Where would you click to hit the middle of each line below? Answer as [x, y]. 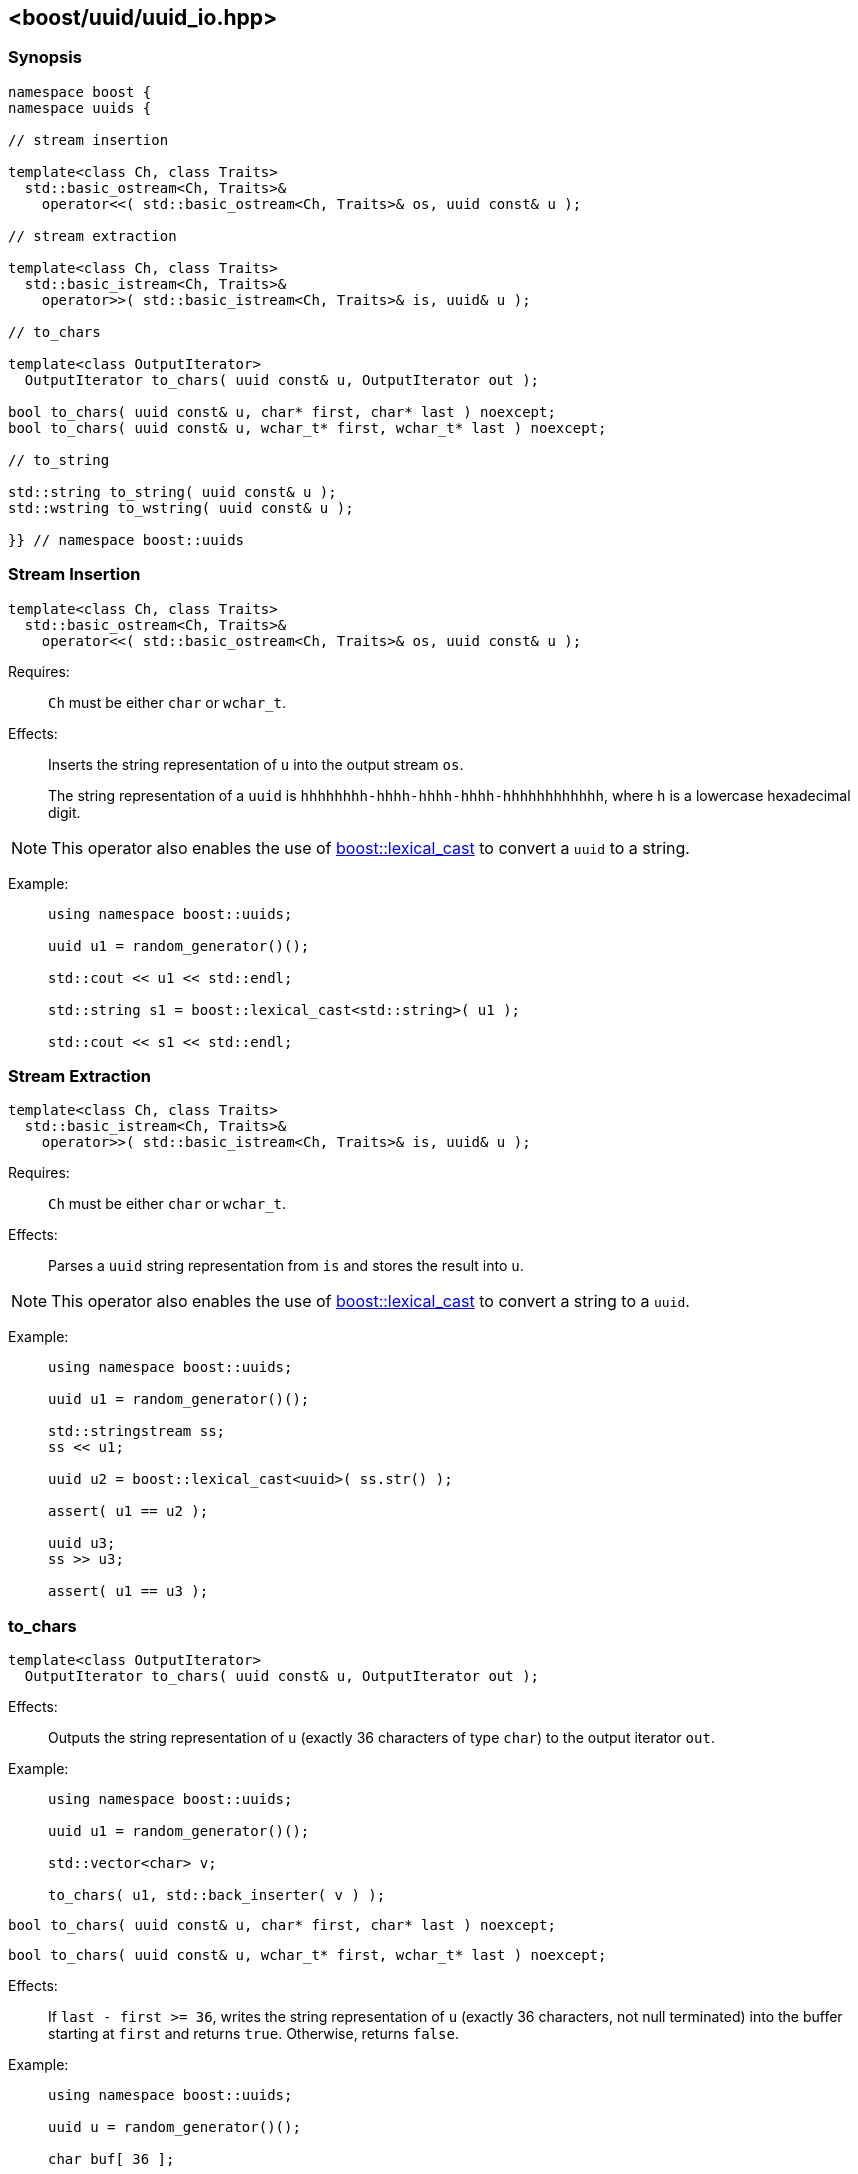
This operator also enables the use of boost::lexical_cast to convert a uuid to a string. [370, 847]
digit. [64, 812]
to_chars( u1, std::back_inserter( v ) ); [217, 1895]
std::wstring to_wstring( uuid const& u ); [181, 507]
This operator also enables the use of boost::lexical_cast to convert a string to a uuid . [370, 1301]
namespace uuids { [80, 107]
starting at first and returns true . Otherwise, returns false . [253, 2034]
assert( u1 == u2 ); [128, 1511]
